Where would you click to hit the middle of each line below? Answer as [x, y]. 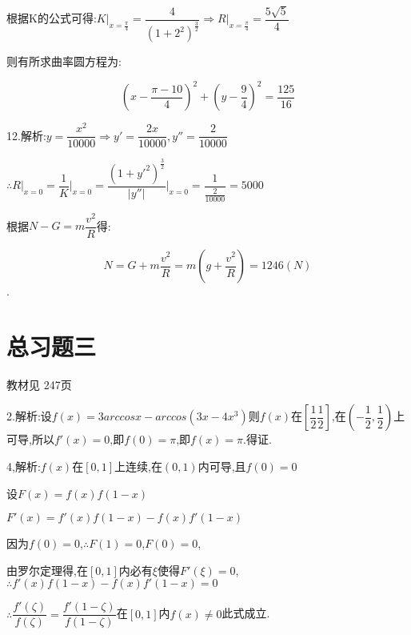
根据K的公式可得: [52, 18]
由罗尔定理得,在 [47, 570]
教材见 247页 [39, 384]
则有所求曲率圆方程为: [64, 61]
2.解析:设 [29, 416]
